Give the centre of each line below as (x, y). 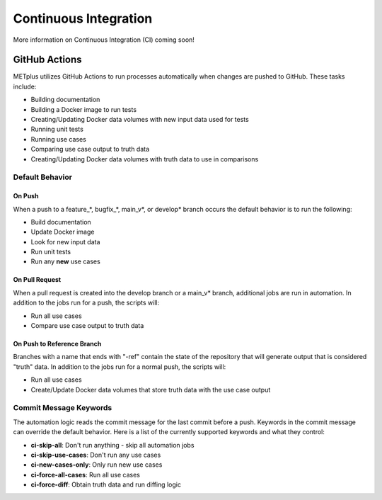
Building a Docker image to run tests (84, 109)
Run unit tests (51, 252)
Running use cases (58, 139)
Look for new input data (65, 242)
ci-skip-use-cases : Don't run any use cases (96, 455)
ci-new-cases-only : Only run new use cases (97, 465)
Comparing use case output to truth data (90, 149)
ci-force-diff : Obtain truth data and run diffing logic (106, 484)
